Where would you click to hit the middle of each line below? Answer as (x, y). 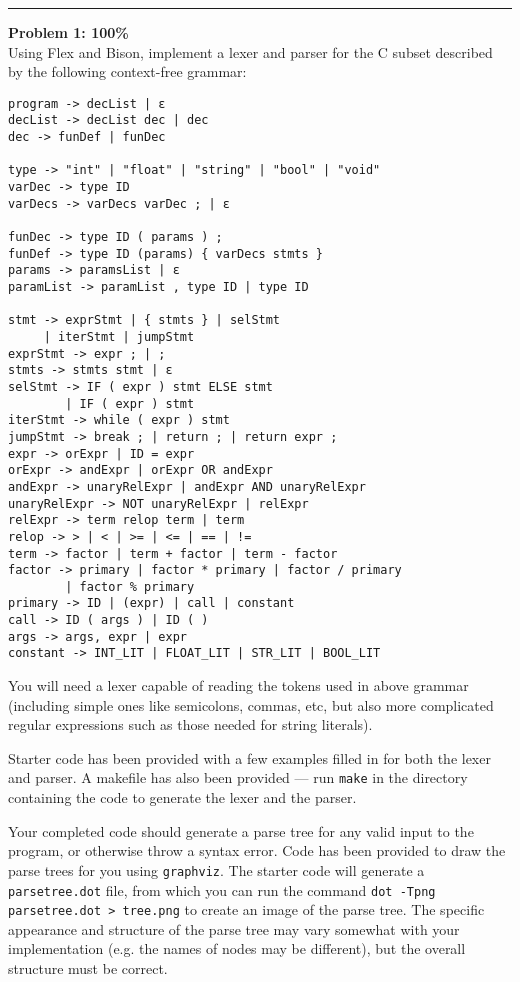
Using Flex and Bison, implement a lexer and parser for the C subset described (250, 51)
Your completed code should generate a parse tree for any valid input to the (241, 830)
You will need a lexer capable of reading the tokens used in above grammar (238, 685)
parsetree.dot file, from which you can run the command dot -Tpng (222, 889)
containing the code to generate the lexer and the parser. (182, 797)
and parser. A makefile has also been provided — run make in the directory (238, 777)
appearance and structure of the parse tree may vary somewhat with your (234, 928)
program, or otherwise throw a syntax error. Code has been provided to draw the (257, 850)
